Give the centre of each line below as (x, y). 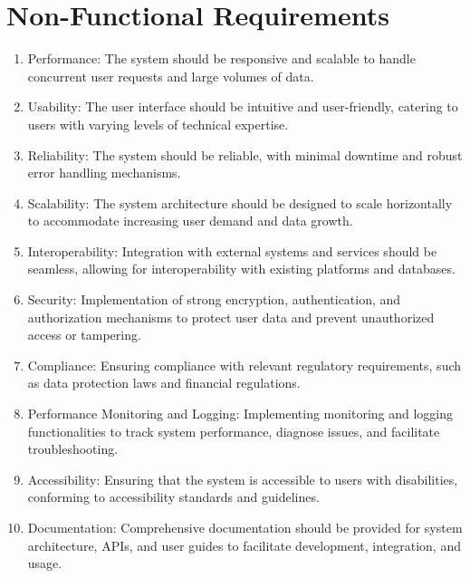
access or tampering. (84, 335)
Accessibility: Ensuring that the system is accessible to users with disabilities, (243, 479)
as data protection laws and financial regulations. (164, 383)
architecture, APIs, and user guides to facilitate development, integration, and (244, 545)
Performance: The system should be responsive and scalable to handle (221, 58)
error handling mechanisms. (104, 173)
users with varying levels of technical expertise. (158, 124)
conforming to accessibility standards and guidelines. (173, 497)
